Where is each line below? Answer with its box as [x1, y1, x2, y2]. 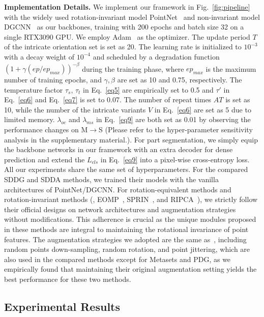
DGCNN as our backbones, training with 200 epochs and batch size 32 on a [4, 21, 244, 32]
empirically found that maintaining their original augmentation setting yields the [4, 264, 257, 274]
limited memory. [4, 114, 55, 125]
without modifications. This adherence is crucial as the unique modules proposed [4, 214, 256, 224]
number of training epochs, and [4, 74, 102, 85]
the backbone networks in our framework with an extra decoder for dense [4, 144, 233, 155]
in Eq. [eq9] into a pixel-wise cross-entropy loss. [100, 154, 250, 164]
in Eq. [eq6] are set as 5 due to [154, 104, 251, 114]
